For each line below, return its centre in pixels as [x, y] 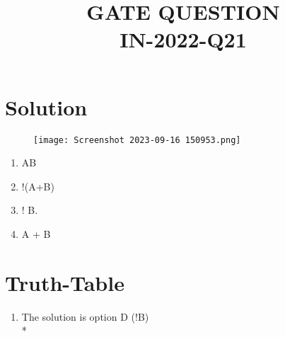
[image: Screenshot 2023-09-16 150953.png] [137, 140]
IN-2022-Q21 [183, 39]
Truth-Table [65, 282]
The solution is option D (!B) [85, 316]
